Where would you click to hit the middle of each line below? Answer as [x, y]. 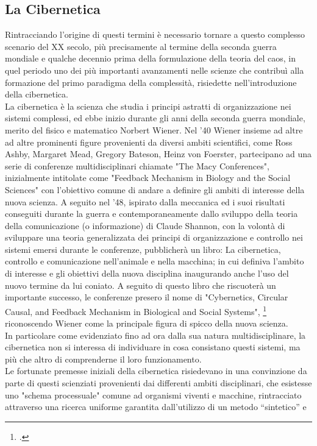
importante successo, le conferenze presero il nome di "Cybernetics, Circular [147, 297]
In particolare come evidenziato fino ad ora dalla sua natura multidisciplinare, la [155, 335]
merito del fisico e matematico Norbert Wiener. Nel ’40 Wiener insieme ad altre [154, 129]
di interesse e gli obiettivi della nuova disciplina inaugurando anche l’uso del [147, 273]
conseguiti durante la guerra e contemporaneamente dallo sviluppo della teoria [151, 214]
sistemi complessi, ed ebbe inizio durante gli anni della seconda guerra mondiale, [155, 118]
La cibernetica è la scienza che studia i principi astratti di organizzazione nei [148, 106]
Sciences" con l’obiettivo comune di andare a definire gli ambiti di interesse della [155, 189]
